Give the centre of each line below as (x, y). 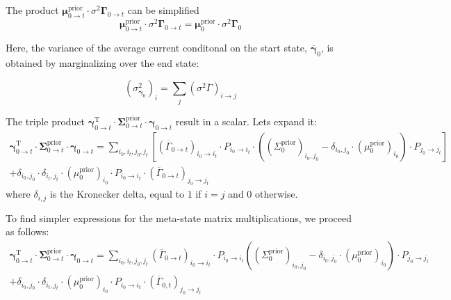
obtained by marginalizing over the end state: (102, 62)
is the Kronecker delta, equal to (117, 194)
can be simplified (163, 10)
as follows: (27, 231)
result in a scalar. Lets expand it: (246, 121)
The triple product (46, 121)
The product (32, 10)
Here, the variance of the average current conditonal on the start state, (156, 48)
